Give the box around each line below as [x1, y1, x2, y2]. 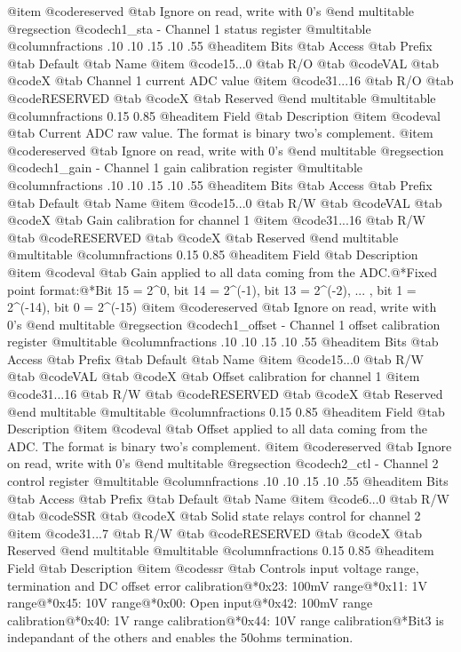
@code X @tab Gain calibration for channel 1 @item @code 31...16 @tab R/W [7, 211, 425, 229]
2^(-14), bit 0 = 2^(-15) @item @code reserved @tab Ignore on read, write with [7, 298, 437, 316]
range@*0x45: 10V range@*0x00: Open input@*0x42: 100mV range [7, 593, 373, 612]
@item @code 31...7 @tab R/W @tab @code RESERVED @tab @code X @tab [7, 523, 422, 542]
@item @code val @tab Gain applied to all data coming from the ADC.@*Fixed [7, 262, 437, 281]
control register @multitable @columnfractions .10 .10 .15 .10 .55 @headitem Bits [7, 472, 449, 490]
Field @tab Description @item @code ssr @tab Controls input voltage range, [7, 559, 419, 576]
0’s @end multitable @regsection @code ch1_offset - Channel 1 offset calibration [7, 314, 441, 333]
